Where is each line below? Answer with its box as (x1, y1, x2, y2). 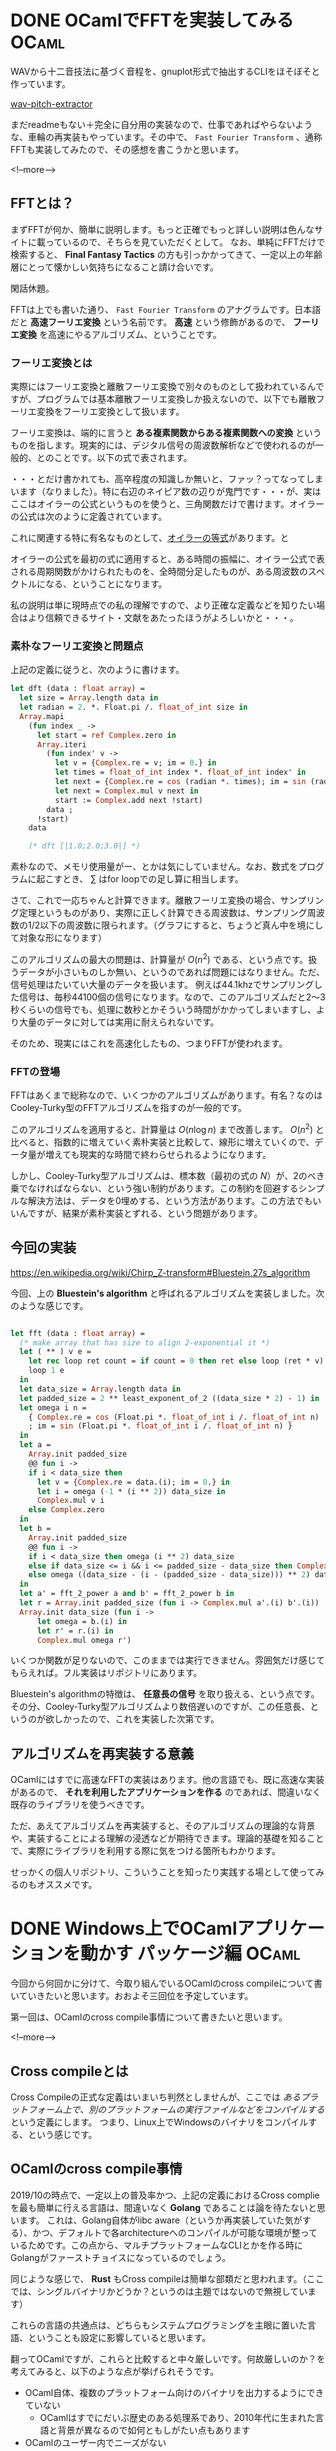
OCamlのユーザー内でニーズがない (24, 2436, 167, 2448)
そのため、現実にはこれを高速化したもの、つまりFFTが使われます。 (10, 1037, 288, 1049)
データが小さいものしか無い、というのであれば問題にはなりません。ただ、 (18, 966, 326, 978)
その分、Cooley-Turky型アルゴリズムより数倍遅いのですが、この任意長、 (10, 1701, 311, 1713)
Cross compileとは (10, 2062, 129, 2080)
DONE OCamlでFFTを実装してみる (10, 9, 295, 32)
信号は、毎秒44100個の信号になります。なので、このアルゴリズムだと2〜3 (18, 991, 326, 1003)
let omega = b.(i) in (36, 1616, 128, 1626)
